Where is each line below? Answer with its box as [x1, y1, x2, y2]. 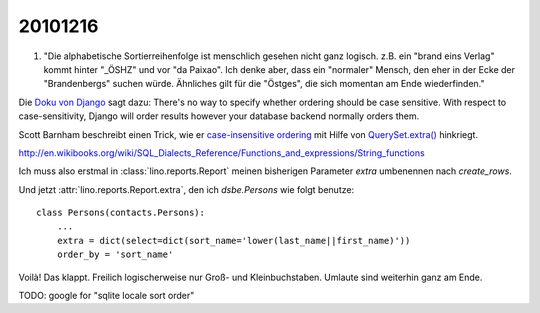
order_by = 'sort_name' [56, 249, 174, 260]
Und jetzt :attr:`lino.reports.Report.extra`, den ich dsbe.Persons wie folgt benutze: [18, 183, 355, 195]
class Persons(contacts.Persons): [36, 207, 205, 219]
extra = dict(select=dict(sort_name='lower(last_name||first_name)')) [56, 235, 411, 246]
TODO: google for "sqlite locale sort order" [18, 290, 195, 302]
